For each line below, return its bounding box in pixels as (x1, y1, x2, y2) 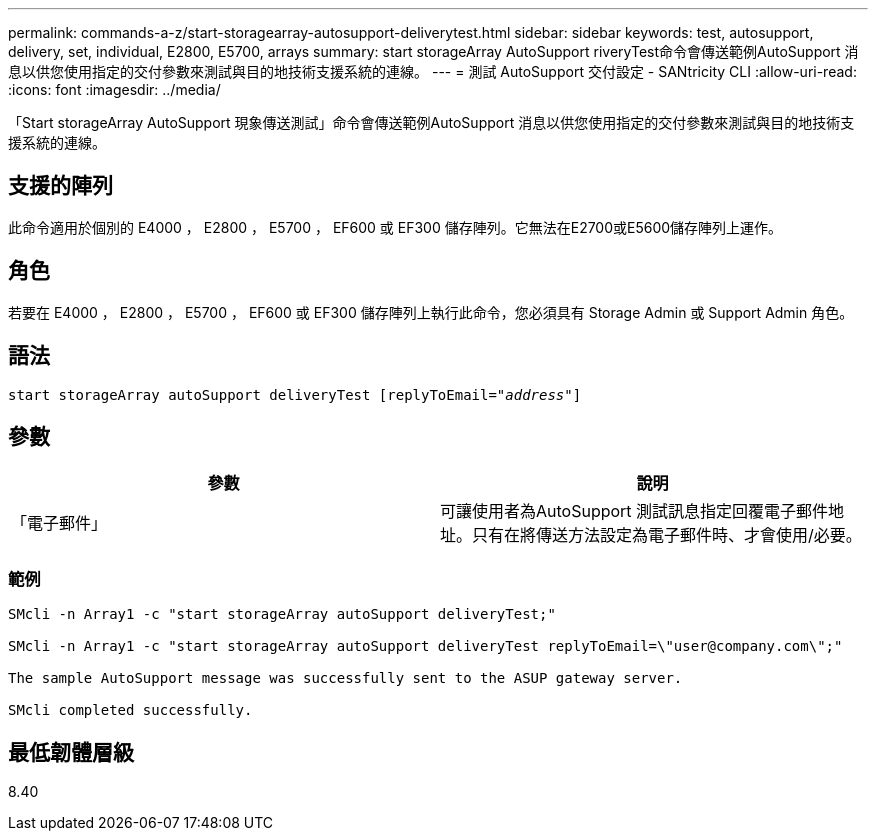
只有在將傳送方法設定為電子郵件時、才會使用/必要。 (472, 525, 862, 546)
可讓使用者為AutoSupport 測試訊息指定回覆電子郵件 (440, 501, 829, 522)
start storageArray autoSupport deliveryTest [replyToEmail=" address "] (8, 386, 582, 403)
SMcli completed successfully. (8, 702, 253, 719)
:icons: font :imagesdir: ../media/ (8, 81, 221, 98)
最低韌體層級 (8, 739, 134, 765)
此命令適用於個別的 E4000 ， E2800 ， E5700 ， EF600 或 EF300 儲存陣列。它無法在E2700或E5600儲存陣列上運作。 (8, 218, 783, 236)
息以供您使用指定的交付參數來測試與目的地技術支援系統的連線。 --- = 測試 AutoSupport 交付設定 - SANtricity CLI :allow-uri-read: (8, 63, 857, 80)
